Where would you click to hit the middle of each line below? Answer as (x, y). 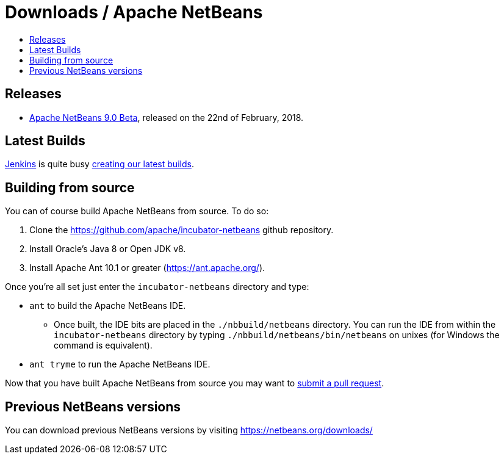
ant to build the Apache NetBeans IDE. (108, 306)
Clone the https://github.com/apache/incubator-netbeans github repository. (182, 230)
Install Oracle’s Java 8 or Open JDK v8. (108, 249)
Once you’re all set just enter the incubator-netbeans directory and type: (157, 287)
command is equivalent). (103, 345)
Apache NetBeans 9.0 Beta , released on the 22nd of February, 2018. (167, 117)
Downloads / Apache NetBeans (134, 12)
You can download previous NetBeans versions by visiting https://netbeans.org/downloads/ (189, 430)
